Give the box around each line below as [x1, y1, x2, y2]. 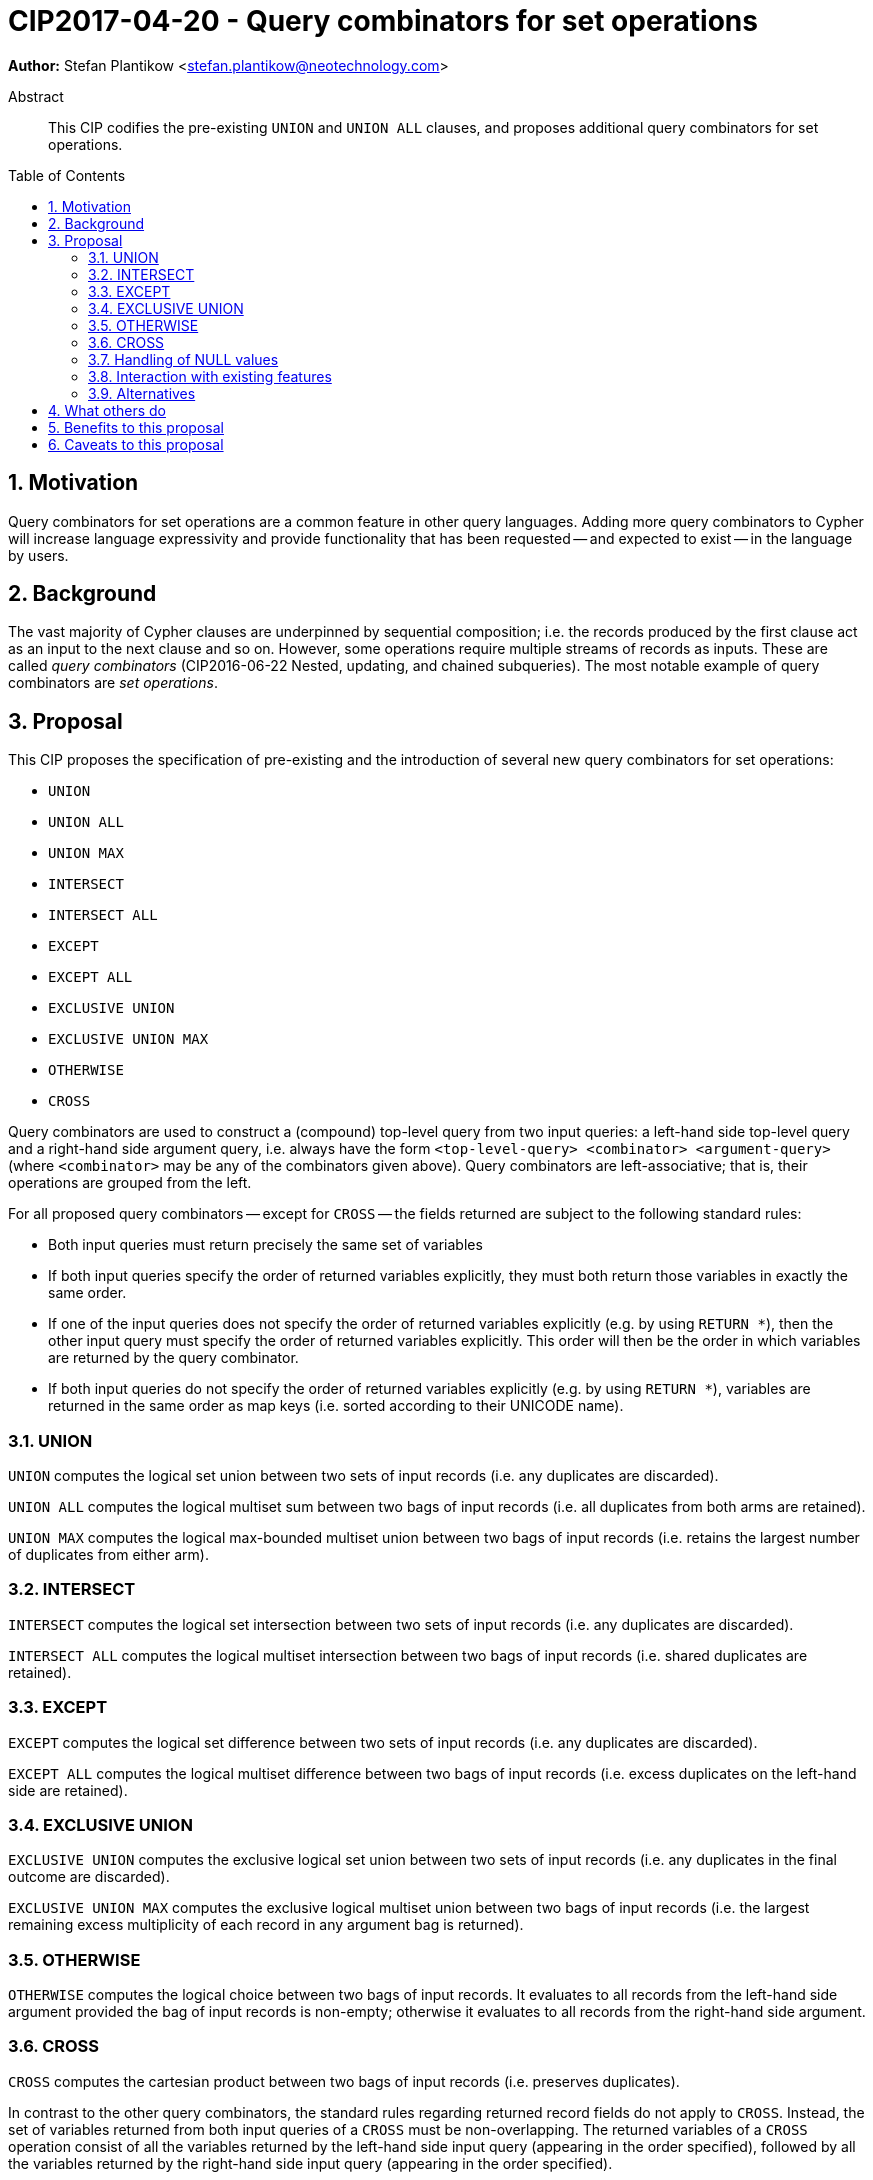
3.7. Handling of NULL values [88, 350, 279, 368]
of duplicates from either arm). [8, 1546, 209, 1564]
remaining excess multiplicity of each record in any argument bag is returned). [8, 1916, 524, 1934]
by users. [8, 546, 69, 564]
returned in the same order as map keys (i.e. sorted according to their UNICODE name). [48, 1397, 624, 1415]
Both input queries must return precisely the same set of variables [48, 1236, 483, 1254]
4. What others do [48, 401, 166, 419]
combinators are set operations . [8, 674, 218, 692]
